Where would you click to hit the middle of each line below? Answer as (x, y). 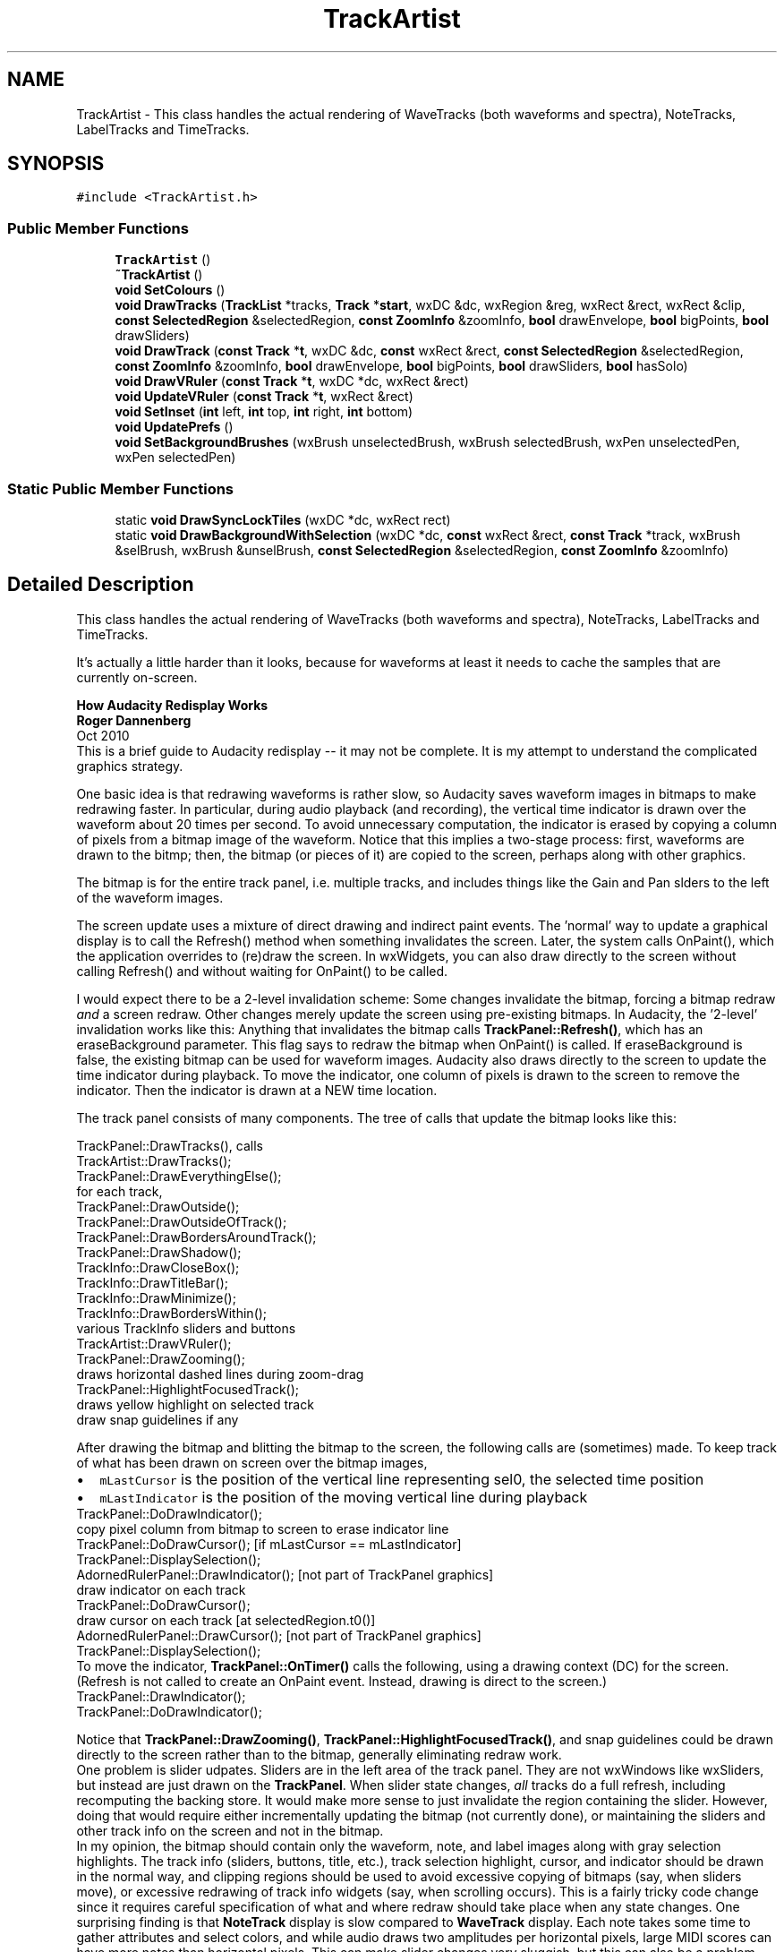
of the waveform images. (150, 897)
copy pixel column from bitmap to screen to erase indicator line (263, 1528)
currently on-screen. (137, 677)
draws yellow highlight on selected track (195, 1404)
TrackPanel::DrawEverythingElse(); (179, 1176)
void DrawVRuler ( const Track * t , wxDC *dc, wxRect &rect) (292, 381)
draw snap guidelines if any (158, 1419)
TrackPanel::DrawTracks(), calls (170, 1145)
